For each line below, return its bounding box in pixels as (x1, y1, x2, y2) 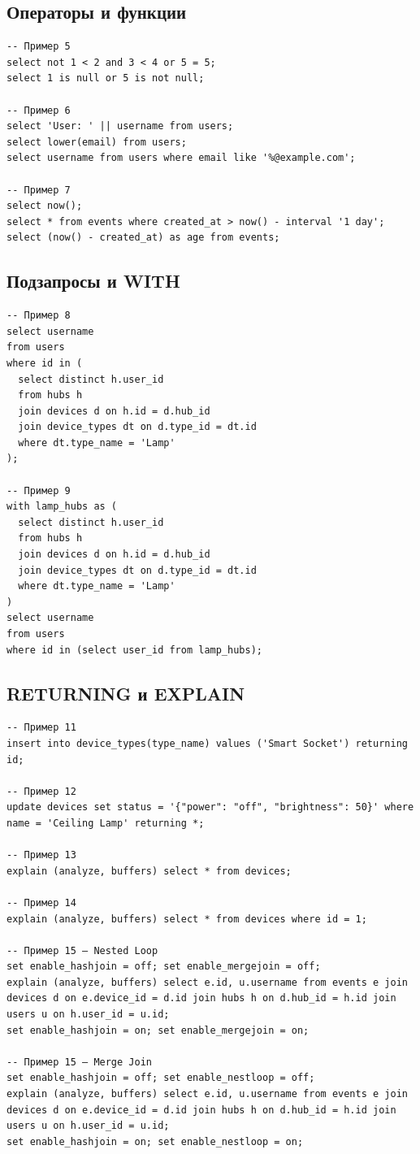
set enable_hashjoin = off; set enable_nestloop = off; (6, 1072, 315, 1084)
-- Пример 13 (6, 849, 76, 861)
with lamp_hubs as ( (6, 501, 118, 513)
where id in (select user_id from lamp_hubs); (6, 644, 262, 656)
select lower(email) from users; (6, 136, 187, 148)
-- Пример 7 (6, 184, 71, 196)
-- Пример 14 (6, 896, 76, 909)
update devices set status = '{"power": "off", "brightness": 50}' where (6, 801, 414, 813)
